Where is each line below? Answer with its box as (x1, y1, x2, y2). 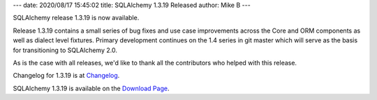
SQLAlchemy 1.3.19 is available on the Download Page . (13, 84, 170, 92)
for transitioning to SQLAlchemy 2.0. (13, 46, 118, 54)
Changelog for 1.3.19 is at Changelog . (13, 72, 120, 80)
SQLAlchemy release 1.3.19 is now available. (13, 14, 140, 22)
